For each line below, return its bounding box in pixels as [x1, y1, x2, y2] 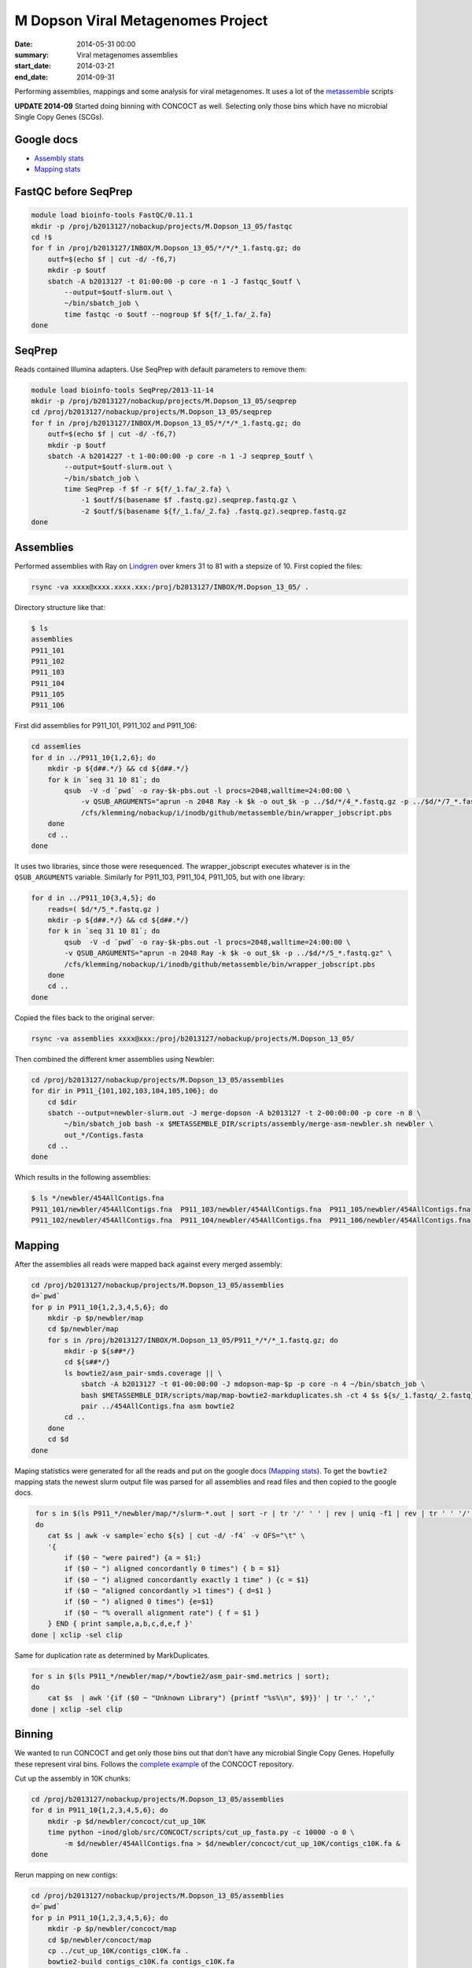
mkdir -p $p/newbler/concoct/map [47, 1925, 177, 1933]
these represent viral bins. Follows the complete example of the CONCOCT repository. [14, 1759, 294, 1769]
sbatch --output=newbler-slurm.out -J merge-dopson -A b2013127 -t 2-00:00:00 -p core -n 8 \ [47, 1108, 421, 1117]
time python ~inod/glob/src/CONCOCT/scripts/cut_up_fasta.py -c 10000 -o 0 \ [47, 1828, 356, 1837]
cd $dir [47, 1097, 78, 1106]
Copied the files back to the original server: [14, 1012, 155, 1023]
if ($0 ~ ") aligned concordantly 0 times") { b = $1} [64, 1564, 281, 1574]
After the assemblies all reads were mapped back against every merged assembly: [14, 1260, 282, 1269]
